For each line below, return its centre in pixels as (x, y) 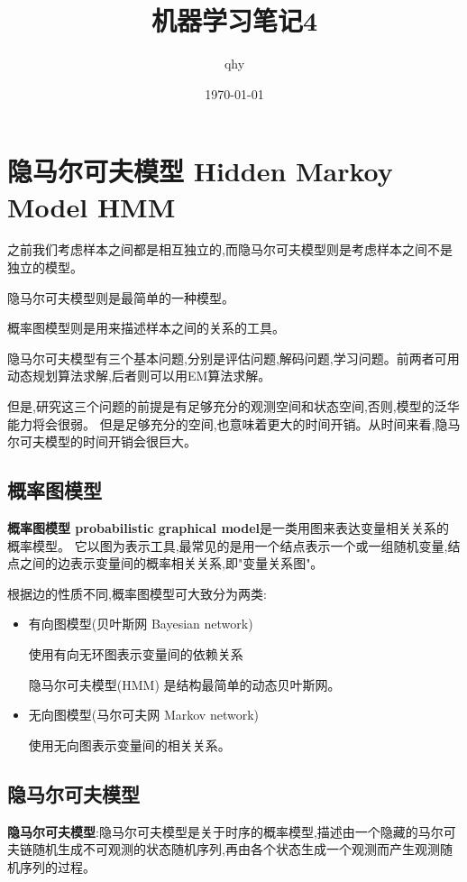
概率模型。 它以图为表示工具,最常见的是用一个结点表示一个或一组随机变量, (228, 545)
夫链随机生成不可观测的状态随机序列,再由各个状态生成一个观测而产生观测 (224, 849)
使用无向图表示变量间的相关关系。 (129, 744)
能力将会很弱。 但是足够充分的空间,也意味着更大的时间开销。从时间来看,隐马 (234, 423)
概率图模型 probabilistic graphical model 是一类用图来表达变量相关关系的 (229, 527)
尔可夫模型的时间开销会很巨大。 (102, 441)
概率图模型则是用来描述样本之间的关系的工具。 (146, 328)
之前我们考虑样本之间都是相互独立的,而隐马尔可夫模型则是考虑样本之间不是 (230, 249)
